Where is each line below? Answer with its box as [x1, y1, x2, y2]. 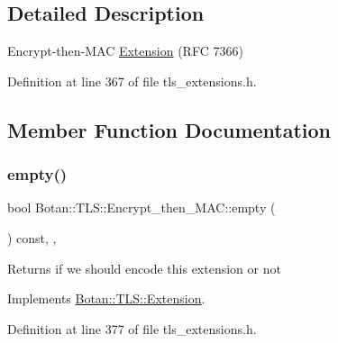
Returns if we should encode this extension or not [7, 258, 281, 277]
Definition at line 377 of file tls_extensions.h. [7, 319, 257, 338]
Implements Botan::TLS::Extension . [7, 289, 206, 308]
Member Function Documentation [7, 115, 332, 143]
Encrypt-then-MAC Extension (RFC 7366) [7, 41, 243, 60]
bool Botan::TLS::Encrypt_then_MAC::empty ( [7, 198, 276, 217]
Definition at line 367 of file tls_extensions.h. [7, 71, 257, 90]
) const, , [7, 228, 57, 247]
